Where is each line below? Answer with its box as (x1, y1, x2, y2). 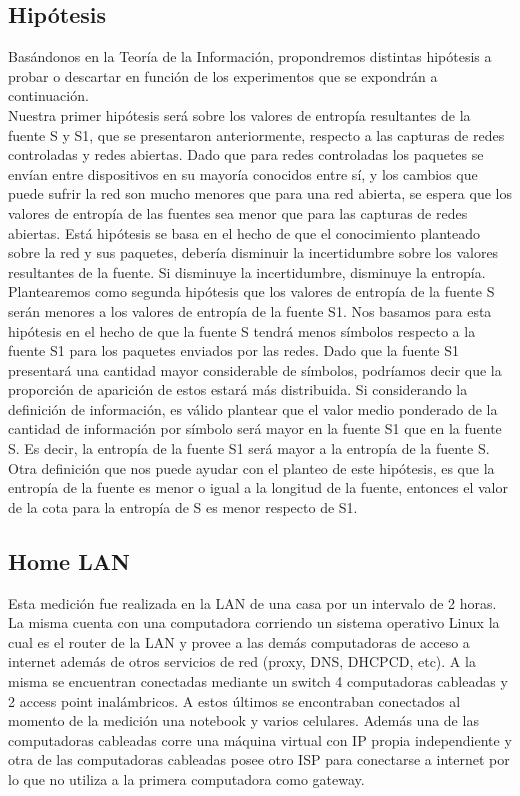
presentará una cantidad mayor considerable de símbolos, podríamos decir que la (8, 359, 502, 380)
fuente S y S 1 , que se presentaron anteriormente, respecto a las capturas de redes (8, 124, 505, 145)
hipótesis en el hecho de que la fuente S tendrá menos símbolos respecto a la (8, 320, 476, 341)
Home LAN (8, 545, 130, 576)
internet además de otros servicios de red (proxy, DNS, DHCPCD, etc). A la (8, 651, 476, 672)
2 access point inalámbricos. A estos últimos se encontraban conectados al (8, 690, 461, 711)
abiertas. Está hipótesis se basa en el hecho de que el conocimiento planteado (8, 222, 480, 243)
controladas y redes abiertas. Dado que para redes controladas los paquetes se (8, 144, 484, 165)
